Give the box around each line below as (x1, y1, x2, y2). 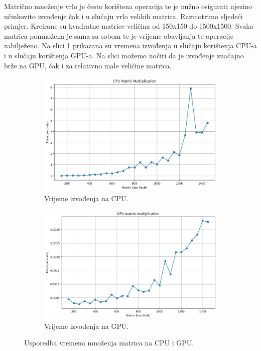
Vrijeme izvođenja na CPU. (44, 193, 128, 203)
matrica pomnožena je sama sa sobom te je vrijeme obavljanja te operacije (4, 30, 233, 41)
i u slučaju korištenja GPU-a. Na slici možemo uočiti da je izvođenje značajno (4, 50, 244, 60)
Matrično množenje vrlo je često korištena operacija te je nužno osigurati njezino (4, 1, 252, 11)
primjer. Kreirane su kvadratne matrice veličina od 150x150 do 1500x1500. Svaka (4, 21, 253, 31)
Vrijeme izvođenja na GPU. (44, 320, 129, 331)
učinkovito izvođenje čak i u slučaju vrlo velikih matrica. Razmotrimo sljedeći (4, 11, 243, 21)
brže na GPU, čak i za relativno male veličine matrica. (4, 60, 172, 70)
